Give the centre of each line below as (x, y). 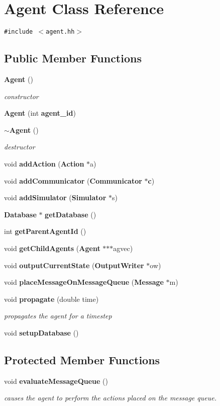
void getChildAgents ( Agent (52, 248)
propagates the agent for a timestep (58, 316)
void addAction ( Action (44, 163)
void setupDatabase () (41, 332)
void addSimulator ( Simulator (55, 197)
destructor (20, 147)
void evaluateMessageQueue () (56, 381)
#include (19, 32)
